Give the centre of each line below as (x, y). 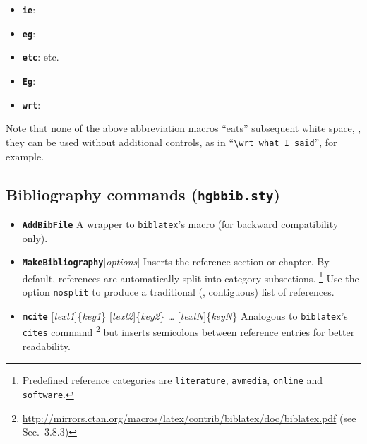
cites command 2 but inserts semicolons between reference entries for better (188, 331)
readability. (46, 346)
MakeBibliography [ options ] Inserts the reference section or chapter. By (176, 262)
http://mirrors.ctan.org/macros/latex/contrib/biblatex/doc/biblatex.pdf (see (189, 418)
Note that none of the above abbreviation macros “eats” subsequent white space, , (183, 128)
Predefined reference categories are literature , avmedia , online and (173, 380)
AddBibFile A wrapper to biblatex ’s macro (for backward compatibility (180, 223)
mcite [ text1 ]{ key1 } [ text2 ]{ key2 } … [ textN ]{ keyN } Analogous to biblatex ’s (185, 315)
